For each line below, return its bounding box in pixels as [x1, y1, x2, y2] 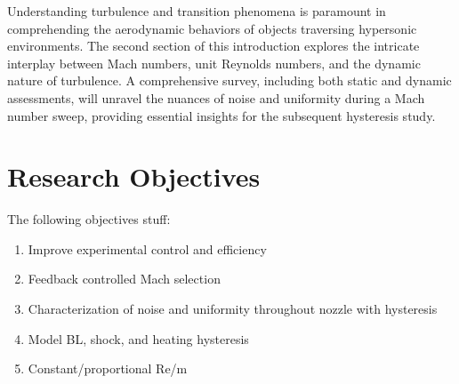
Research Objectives [7, 158, 261, 195]
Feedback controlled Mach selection [28, 269, 221, 288]
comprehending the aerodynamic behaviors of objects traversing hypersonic [7, 19, 417, 37]
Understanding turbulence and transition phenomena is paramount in [7, 2, 386, 20]
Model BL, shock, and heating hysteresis [28, 329, 249, 348]
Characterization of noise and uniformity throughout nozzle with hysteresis [28, 300, 438, 318]
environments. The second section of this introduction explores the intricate [7, 36, 420, 55]
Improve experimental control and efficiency [28, 239, 267, 258]
